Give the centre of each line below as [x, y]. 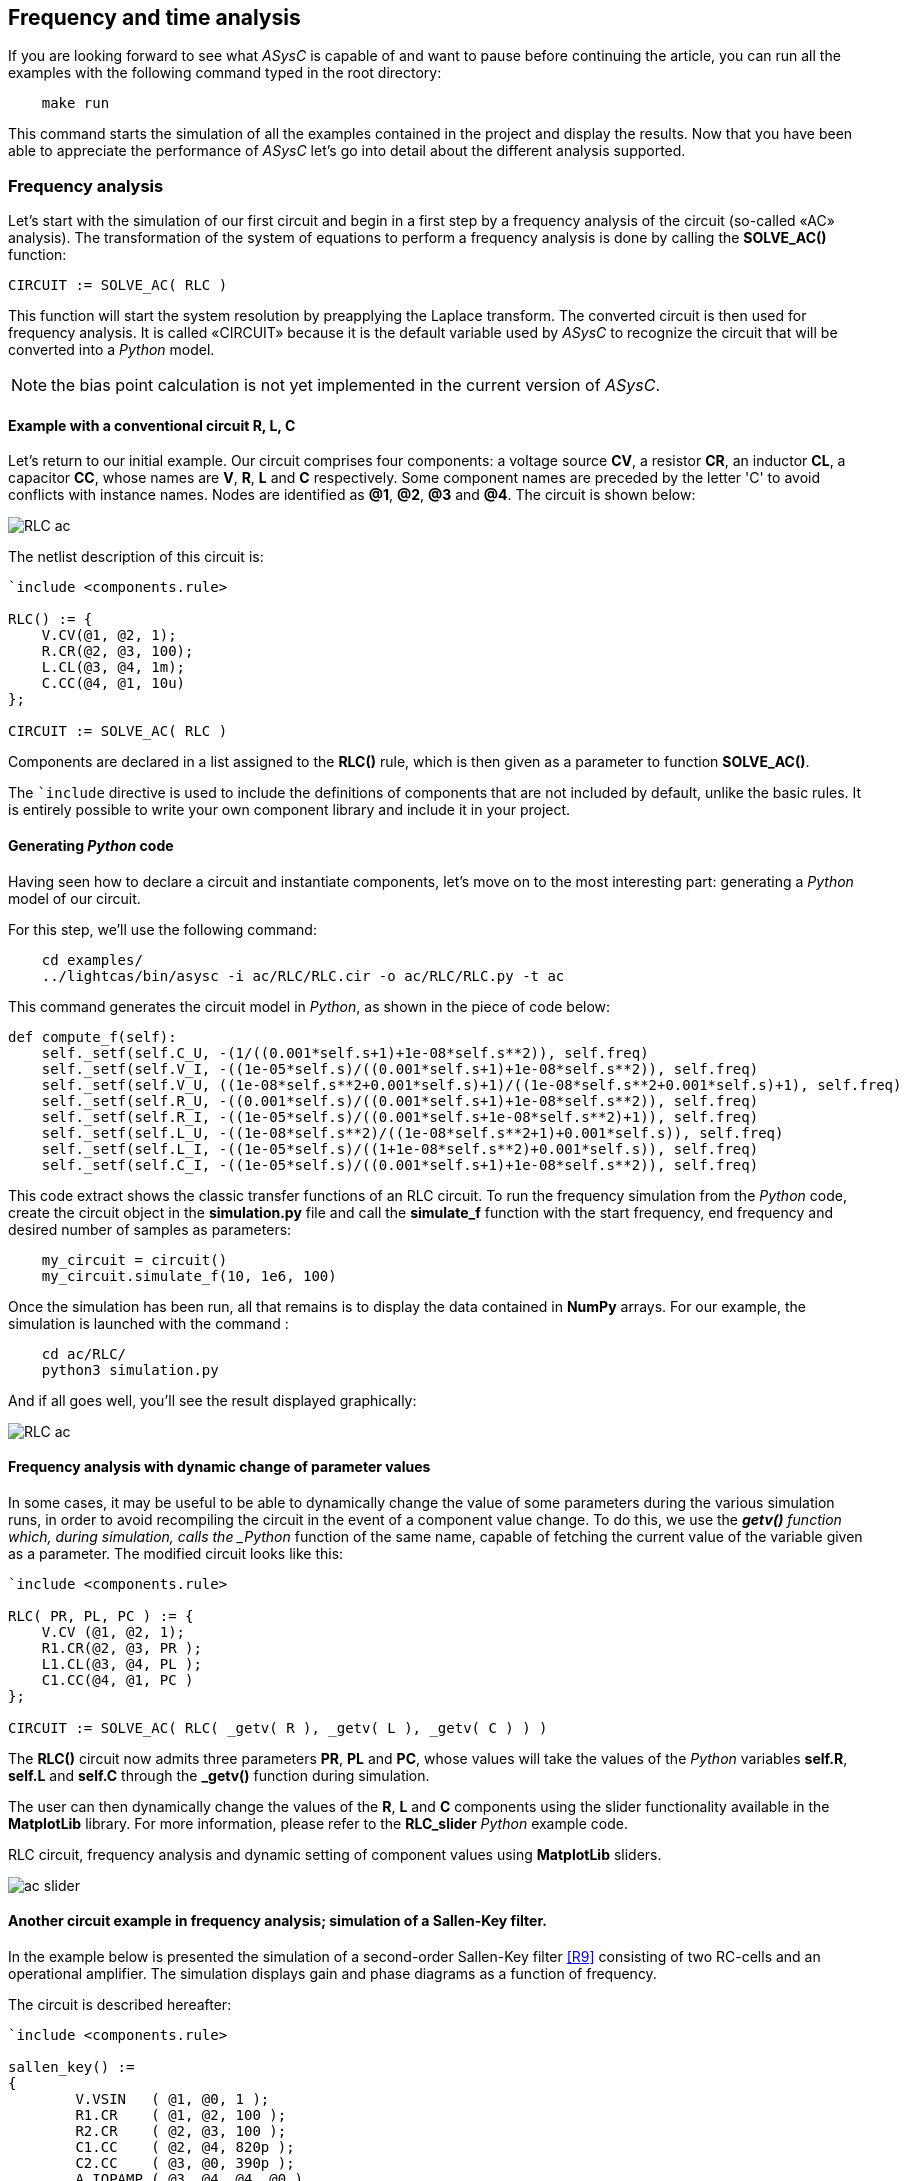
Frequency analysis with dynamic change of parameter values [219, 1467]
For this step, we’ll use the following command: [162, 929]
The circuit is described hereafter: [120, 2005]
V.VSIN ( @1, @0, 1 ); [172, 2099]
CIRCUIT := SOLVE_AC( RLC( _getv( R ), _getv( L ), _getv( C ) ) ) [278, 1727]
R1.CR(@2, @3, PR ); [121, 1647]
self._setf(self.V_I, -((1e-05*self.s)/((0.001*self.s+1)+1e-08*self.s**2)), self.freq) [400, 1068]
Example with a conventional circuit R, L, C [152, 425]
